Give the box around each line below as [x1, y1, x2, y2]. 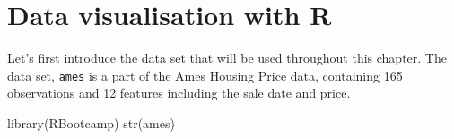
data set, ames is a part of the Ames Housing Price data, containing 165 [7, 65, 403, 84]
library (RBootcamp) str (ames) [7, 113, 175, 132]
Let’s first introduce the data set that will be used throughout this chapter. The [7, 48, 447, 67]
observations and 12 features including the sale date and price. [7, 83, 351, 102]
